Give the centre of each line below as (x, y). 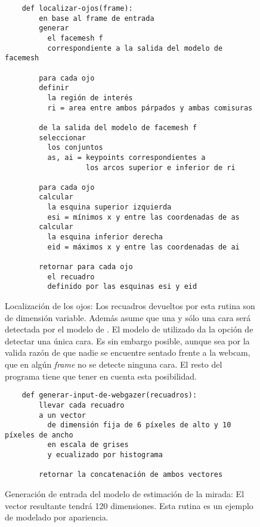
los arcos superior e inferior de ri (161, 167)
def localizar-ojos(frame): (77, 8)
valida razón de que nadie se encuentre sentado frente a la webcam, (128, 352)
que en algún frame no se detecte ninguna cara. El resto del (114, 364)
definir (54, 88)
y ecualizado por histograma (105, 455)
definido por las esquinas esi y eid (122, 287)
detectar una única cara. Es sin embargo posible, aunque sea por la (127, 340)
